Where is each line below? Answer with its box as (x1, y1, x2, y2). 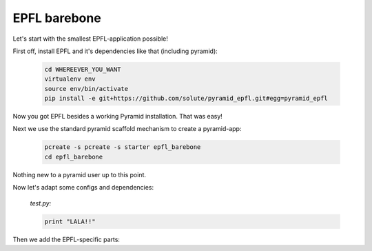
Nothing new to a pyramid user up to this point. (12, 170, 147, 179)
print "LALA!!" (44, 217, 96, 225)
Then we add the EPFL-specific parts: (12, 235, 121, 243)
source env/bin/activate (44, 85, 129, 92)
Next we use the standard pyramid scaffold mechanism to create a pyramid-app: (12, 125, 242, 133)
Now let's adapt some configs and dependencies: (12, 183, 154, 192)
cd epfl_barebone (44, 152, 103, 161)
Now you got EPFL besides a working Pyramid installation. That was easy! (12, 112, 223, 121)
